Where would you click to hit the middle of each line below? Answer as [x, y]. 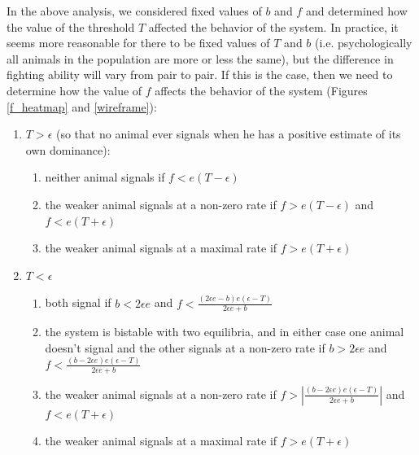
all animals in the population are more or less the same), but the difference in [200, 58]
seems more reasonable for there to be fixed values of [138, 43]
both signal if [78, 302]
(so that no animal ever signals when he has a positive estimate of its [228, 134]
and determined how [356, 11]
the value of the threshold [71, 26]
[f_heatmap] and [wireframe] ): [82, 106]
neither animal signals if [105, 177]
